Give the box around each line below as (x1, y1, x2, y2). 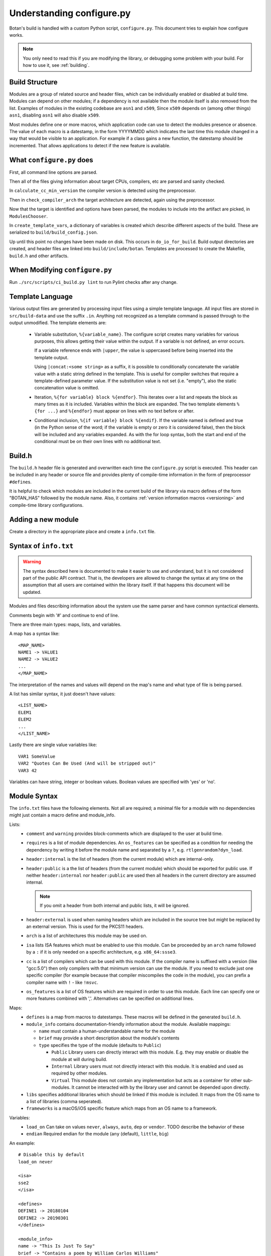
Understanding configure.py (9, 8, 131, 19)
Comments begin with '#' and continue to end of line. (9, 612, 119, 618)
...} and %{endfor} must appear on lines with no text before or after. (48, 408, 195, 414)
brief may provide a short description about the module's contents (39, 1035, 180, 1041)
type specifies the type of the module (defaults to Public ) (39, 1042, 162, 1048)
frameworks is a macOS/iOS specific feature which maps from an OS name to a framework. (26, 1105, 217, 1111)
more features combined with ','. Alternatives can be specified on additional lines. (26, 995, 194, 1002)
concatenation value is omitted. (34, 385, 99, 391)
